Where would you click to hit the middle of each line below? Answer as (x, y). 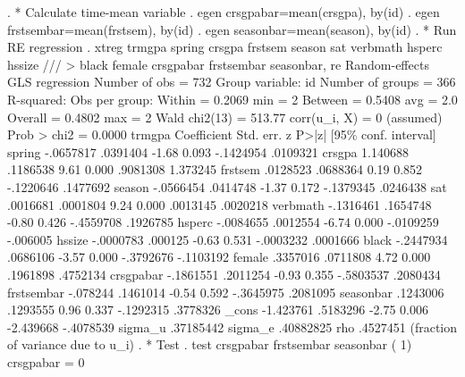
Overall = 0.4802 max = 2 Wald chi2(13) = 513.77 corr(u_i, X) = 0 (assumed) (225, 117)
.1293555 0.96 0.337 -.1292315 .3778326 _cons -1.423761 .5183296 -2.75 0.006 (218, 310)
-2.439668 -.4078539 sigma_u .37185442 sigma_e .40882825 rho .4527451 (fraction (232, 327)
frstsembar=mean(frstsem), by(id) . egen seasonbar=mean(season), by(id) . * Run (232, 29)
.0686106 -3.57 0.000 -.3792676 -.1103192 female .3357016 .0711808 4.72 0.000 (219, 257)
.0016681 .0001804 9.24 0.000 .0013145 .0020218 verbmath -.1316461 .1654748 (220, 204)
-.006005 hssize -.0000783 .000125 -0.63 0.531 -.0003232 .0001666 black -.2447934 (228, 239)
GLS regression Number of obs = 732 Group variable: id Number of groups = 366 (232, 82)
